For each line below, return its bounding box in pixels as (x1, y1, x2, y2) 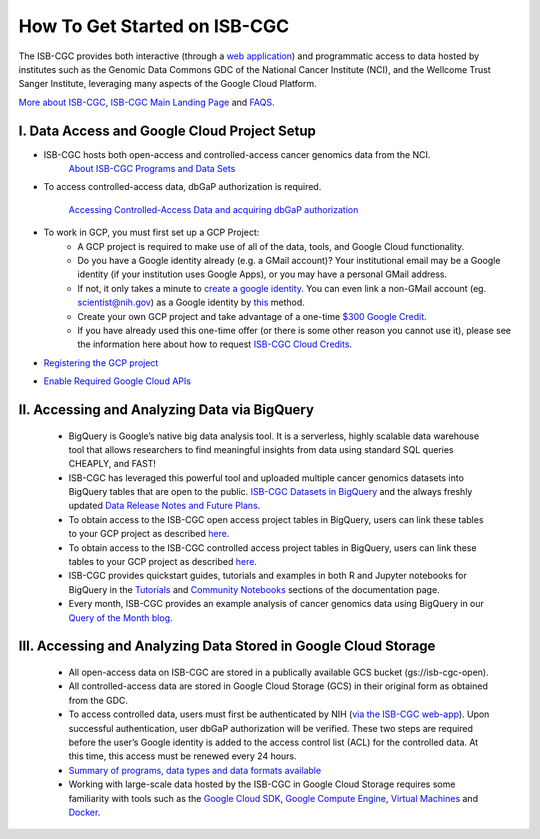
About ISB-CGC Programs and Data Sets (68, 163, 236, 175)
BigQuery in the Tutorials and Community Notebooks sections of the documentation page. (68, 583, 440, 595)
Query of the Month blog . (68, 611, 174, 624)
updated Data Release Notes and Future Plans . (68, 500, 261, 512)
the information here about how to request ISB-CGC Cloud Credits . (77, 338, 353, 350)
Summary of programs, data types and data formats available (68, 764, 322, 776)
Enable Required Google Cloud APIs (43, 375, 192, 387)
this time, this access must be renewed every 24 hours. (68, 750, 297, 762)
